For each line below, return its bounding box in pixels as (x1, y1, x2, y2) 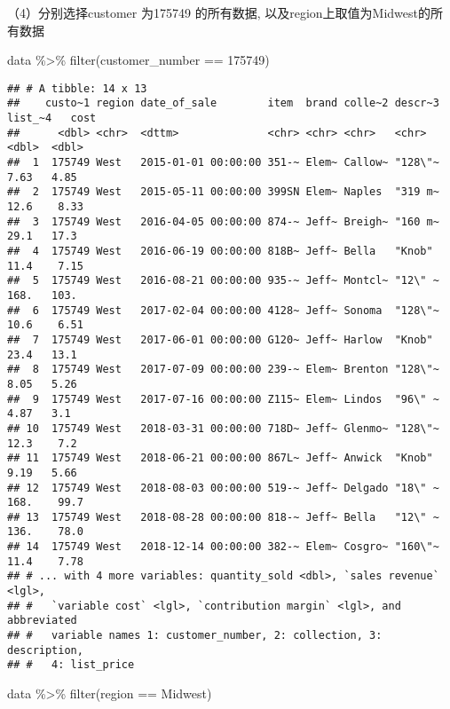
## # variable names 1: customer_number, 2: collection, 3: (7, 629, 383, 642)
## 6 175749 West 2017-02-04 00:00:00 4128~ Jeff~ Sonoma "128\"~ (7, 303, 439, 317)
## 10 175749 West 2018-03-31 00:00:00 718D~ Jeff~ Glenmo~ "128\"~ (7, 421, 439, 435)
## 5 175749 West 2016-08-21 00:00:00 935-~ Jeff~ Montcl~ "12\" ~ (7, 274, 439, 288)
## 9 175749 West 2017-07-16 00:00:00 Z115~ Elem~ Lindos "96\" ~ (7, 392, 439, 406)
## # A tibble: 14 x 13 (7, 82, 147, 95)
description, (7, 643, 83, 657)
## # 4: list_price (7, 658, 135, 672)
